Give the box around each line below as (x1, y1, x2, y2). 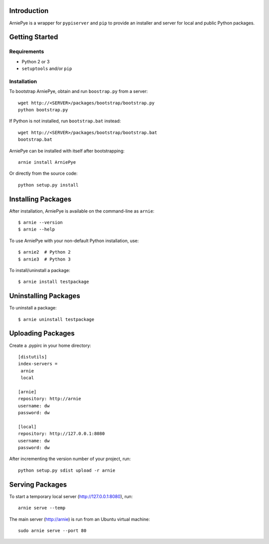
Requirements (9, 48, 44, 55)
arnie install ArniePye (18, 159, 76, 165)
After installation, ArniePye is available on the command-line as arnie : (9, 208, 154, 214)
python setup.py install (18, 182, 79, 188)
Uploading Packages (9, 329, 75, 338)
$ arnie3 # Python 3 (18, 256, 71, 262)
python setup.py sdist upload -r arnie (18, 467, 116, 473)
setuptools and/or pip (21, 65, 72, 72)
